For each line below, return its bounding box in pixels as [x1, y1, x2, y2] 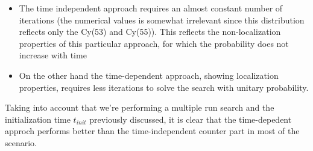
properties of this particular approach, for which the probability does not [19, 37, 289, 49]
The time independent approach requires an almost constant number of [19, 2, 283, 14]
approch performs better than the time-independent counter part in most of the [5, 125, 300, 137]
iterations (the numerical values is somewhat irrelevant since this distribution [19, 13, 305, 26]
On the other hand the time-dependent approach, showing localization [19, 69, 279, 81]
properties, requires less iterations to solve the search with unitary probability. [19, 81, 309, 93]
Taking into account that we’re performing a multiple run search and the [5, 101, 274, 114]
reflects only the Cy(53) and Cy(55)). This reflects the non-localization [19, 25, 281, 38]
